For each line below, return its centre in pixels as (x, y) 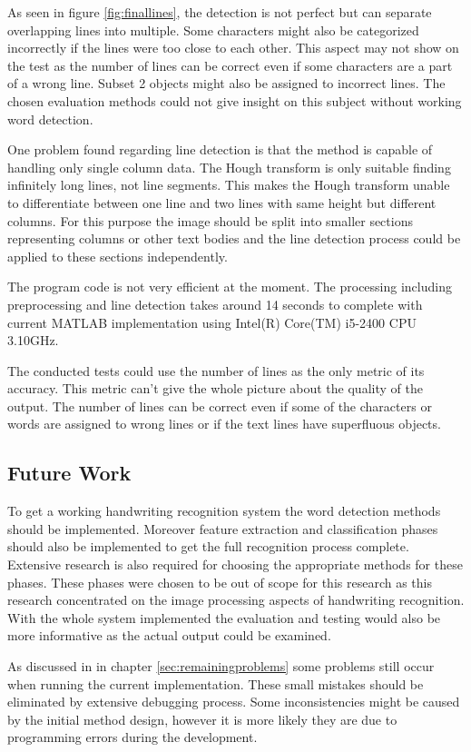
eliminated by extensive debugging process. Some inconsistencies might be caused (234, 702)
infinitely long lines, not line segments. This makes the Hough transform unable (229, 185)
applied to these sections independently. (118, 256)
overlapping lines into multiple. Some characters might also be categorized (213, 30)
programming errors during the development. (132, 737)
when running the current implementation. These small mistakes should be (216, 683)
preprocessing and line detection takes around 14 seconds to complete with (215, 304)
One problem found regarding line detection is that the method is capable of (220, 149)
